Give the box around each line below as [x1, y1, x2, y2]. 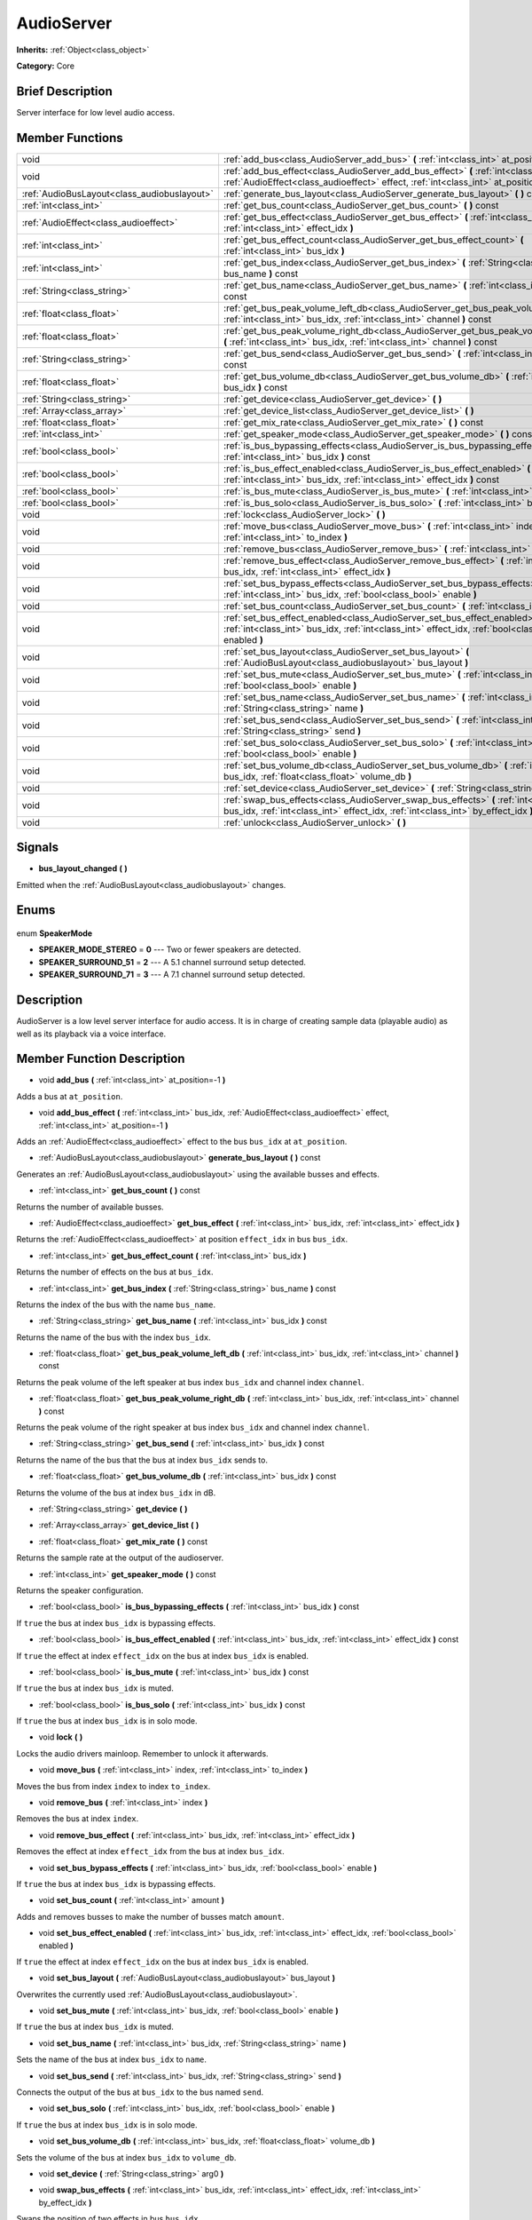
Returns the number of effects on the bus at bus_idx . [16, 1266, 214, 1278]
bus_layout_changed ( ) [38, 863, 128, 874]
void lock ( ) [38, 1732, 83, 1742]
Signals [16, 840, 59, 855]
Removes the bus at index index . [16, 1813, 139, 1824]
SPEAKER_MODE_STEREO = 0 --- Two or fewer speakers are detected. [38, 944, 301, 955]
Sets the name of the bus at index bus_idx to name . [16, 2054, 207, 2065]
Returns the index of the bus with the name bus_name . [16, 1299, 216, 1310]
